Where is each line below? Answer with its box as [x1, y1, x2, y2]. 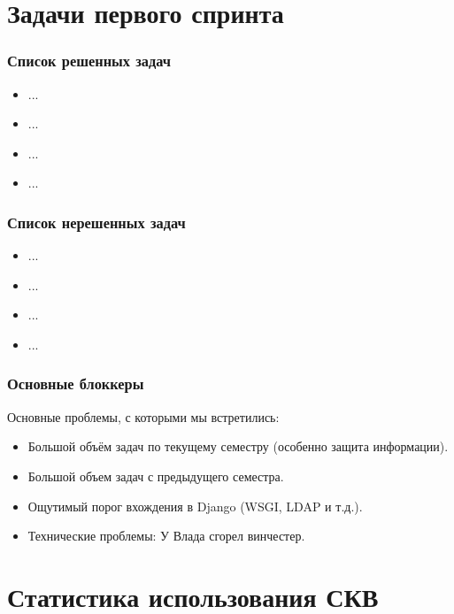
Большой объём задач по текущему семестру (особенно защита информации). [27, 437, 449, 456]
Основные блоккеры [7, 372, 144, 395]
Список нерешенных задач [7, 211, 186, 233]
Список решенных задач [7, 50, 172, 72]
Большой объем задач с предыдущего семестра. [27, 466, 284, 485]
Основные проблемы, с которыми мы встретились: [7, 407, 280, 426]
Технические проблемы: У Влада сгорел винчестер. [27, 526, 305, 545]
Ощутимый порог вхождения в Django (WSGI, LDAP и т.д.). [27, 496, 363, 515]
